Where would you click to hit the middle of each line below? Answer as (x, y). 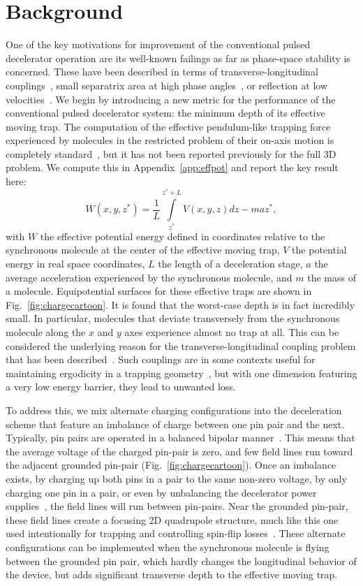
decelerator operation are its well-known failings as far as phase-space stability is (178, 58)
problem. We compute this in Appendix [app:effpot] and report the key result (172, 167)
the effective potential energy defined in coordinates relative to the (183, 236)
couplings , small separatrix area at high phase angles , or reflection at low (167, 85)
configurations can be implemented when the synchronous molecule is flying (168, 547)
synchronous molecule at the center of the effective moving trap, (143, 250)
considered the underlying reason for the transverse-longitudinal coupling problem (181, 345)
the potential (319, 250)
